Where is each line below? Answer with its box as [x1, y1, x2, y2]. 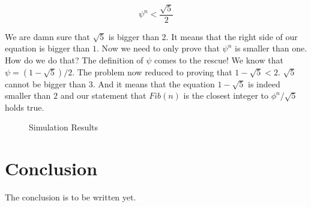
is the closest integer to [183, 89, 268, 102]
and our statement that [60, 89, 146, 102]
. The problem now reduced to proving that [72, 65, 232, 78]
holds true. [5, 101, 44, 113]
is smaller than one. [235, 42, 307, 54]
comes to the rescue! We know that [154, 54, 283, 66]
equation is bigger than [5, 42, 90, 54]
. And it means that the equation [92, 77, 215, 90]
